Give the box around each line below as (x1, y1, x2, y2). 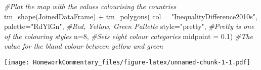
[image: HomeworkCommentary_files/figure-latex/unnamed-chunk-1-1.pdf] (4, 58, 250, 66)
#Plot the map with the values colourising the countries (4, 1, 177, 11)
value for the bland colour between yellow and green (4, 41, 163, 51)
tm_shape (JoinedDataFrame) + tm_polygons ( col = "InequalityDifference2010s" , (4, 11, 257, 21)
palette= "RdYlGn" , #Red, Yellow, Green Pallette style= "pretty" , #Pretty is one (4, 21, 254, 31)
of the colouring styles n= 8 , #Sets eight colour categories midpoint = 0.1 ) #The (4, 30, 253, 41)
